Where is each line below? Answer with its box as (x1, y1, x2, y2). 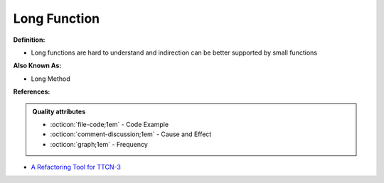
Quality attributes (32, 107, 85, 116)
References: (13, 87, 50, 96)
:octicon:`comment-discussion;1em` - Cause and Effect (50, 130, 212, 138)
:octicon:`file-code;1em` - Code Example (50, 120, 169, 128)
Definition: (13, 35, 46, 44)
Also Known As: (13, 61, 62, 70)
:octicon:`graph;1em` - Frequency (50, 140, 149, 148)
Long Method (31, 74, 70, 83)
